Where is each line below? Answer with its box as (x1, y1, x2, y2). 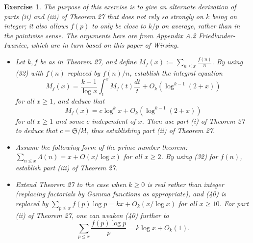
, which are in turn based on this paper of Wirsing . (26, 40, 179, 50)
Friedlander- (198, 30, 235, 40)
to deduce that (15, 125, 57, 135)
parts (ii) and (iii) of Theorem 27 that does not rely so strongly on (4, 11, 203, 21)
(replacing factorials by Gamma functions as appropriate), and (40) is (15, 189, 226, 199)
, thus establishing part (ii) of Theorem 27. (86, 125, 215, 135)
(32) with (15, 68, 43, 78)
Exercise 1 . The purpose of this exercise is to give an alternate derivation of (4, 1, 236, 11)
